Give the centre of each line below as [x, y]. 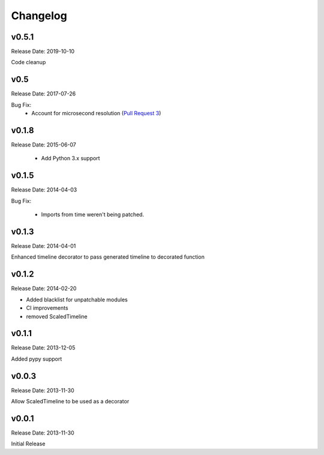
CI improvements [47, 308]
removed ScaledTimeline [57, 316]
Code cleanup [28, 62]
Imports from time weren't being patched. [92, 215]
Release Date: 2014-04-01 [43, 246]
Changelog [39, 16]
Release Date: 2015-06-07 [43, 145]
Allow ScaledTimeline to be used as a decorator [70, 402]
